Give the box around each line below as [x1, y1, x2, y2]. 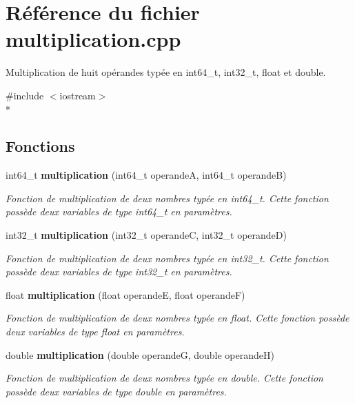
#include [6, 88, 44, 102]
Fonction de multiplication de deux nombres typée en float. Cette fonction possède [6, 311, 349, 325]
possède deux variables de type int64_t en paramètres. [6, 204, 232, 219]
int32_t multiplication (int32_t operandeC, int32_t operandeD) [6, 228, 287, 242]
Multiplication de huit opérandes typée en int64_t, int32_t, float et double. [6, 65, 326, 79]
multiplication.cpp [6, 25, 181, 53]
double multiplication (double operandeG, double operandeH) [6, 347, 274, 362]
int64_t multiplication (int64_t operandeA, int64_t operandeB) [6, 168, 287, 182]
